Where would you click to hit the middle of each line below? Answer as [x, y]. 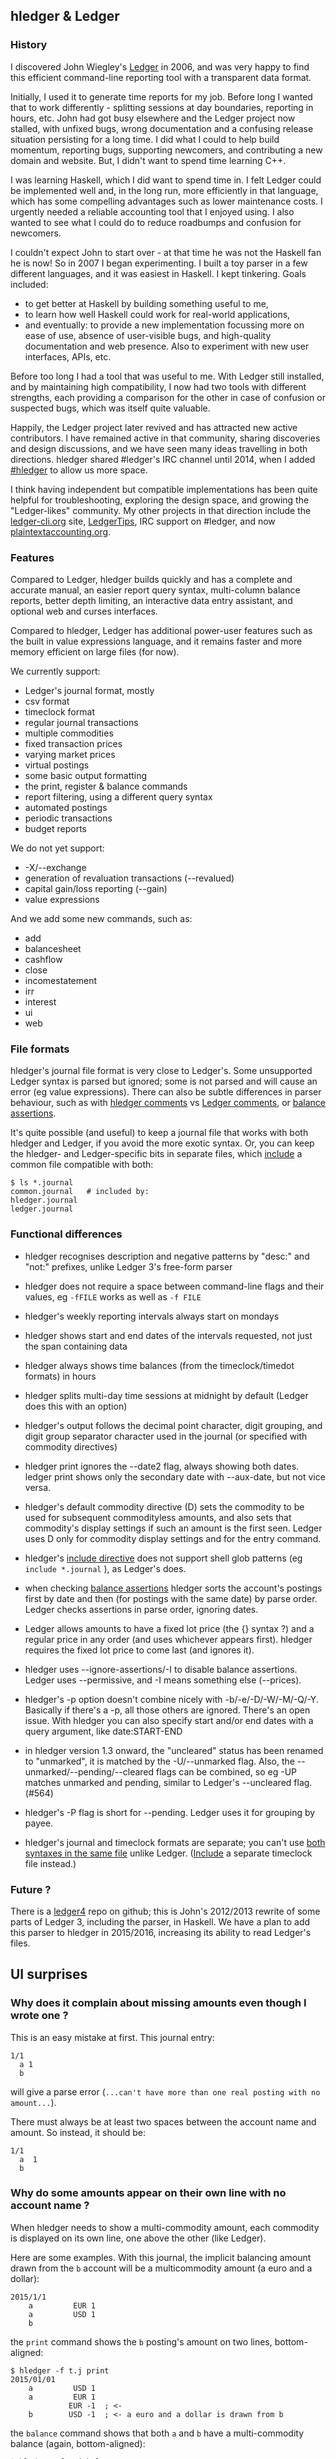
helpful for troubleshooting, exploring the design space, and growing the [160, 500]
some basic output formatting [86, 775]
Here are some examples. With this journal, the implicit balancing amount [161, 2257]
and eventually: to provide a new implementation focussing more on [164, 325]
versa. [38, 1487]
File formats [40, 1049]
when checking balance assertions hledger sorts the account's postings [173, 1588]
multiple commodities [69, 733]
